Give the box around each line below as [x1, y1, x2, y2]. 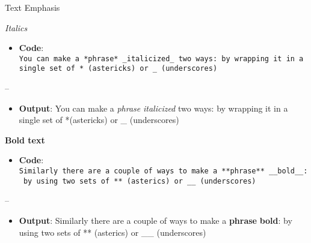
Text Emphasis [5, 1, 60, 13]
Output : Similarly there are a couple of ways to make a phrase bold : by [19, 214, 292, 226]
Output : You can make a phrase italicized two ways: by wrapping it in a [19, 101, 288, 114]
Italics [5, 21, 28, 34]
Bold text [5, 133, 45, 146]
